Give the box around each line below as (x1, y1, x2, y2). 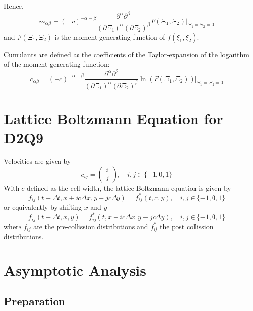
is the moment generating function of (54, 31, 165, 42)
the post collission (160, 221, 214, 231)
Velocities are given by (4, 155, 71, 166)
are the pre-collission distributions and (33, 221, 148, 231)
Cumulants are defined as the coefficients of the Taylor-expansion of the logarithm (4, 49, 249, 59)
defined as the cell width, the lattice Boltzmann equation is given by (26, 182, 231, 193)
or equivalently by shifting (4, 202, 82, 212)
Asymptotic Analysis (4, 260, 147, 280)
